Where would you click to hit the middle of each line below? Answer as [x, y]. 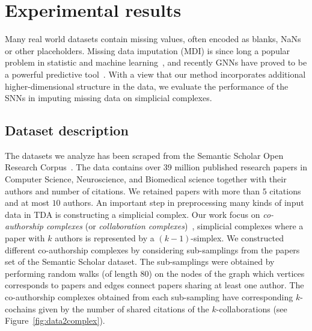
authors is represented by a [105, 238]
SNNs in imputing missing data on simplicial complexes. [109, 98]
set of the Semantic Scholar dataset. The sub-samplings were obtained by [140, 261]
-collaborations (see [252, 308]
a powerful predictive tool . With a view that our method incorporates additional [155, 74]
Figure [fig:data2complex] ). [55, 320]
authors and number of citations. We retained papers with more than [132, 190]
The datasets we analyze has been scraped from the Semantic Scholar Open [144, 155]
